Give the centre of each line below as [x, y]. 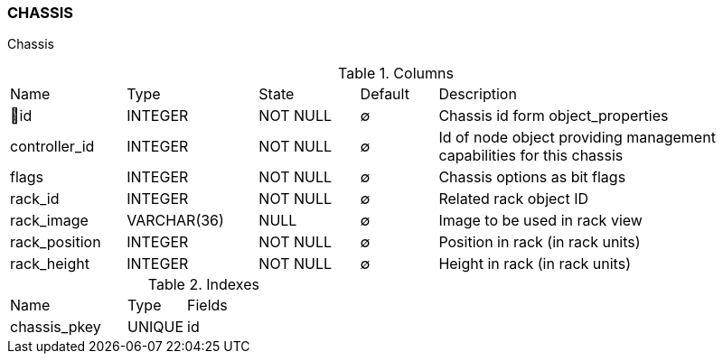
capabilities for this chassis [531, 156]
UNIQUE [156, 327]
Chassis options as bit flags [532, 177]
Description [478, 94]
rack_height [50, 264]
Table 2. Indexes [203, 285]
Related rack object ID [514, 199]
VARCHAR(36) [175, 221]
